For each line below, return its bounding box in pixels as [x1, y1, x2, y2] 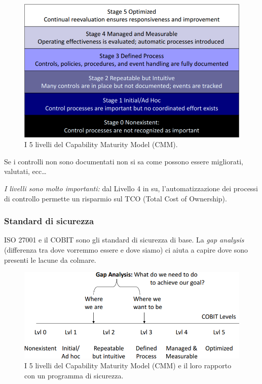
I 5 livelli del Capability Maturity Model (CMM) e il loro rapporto [24, 360, 232, 371]
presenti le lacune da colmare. [4, 254, 96, 265]
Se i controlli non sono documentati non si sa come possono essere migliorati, [4, 156, 243, 166]
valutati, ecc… [4, 166, 47, 177]
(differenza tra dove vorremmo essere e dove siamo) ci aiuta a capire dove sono [4, 245, 248, 255]
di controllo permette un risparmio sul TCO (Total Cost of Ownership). [4, 193, 227, 203]
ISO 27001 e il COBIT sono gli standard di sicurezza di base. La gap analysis [4, 234, 244, 245]
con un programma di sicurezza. [24, 370, 124, 380]
